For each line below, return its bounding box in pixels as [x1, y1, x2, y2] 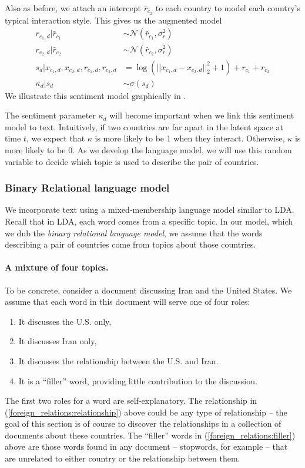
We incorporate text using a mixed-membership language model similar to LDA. [5, 203, 294, 216]
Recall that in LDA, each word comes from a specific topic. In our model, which [5, 215, 293, 227]
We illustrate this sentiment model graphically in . [5, 89, 186, 101]
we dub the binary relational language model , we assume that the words [5, 226, 263, 239]
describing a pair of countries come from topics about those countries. [5, 238, 256, 251]
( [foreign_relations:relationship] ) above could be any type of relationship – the [5, 406, 287, 418]
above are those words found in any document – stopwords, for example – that [5, 440, 288, 453]
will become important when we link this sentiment [109, 109, 294, 121]
